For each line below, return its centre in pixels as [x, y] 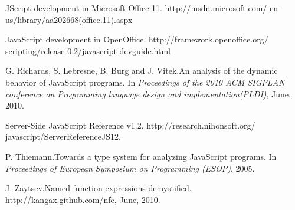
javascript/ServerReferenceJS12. [63, 137]
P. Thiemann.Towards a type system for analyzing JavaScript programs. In [141, 156]
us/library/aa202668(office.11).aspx [69, 19]
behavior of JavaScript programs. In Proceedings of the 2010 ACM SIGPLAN [145, 82]
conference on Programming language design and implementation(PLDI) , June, [148, 93]
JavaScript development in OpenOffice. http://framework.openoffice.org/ [137, 39]
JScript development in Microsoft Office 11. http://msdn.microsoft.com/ [136, 8]
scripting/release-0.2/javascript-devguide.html [88, 50]
